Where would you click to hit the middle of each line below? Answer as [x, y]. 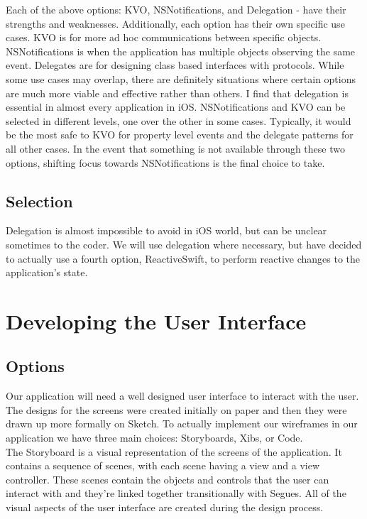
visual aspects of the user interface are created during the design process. [165, 507]
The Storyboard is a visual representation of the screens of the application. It [174, 451]
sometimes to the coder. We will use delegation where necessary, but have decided [184, 244]
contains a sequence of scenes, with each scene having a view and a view [163, 465]
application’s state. [47, 272]
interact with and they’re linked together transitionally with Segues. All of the [176, 493]
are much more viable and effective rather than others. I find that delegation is [177, 93]
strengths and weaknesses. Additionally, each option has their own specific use [175, 23]
